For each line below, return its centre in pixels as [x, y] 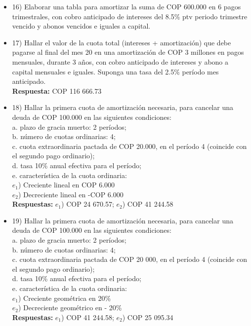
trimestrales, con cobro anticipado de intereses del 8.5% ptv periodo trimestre [130, 16]
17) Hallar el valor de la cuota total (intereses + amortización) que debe [122, 42]
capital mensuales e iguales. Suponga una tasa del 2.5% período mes [115, 71]
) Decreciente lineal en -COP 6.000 [71, 194]
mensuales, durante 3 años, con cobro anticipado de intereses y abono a [120, 61]
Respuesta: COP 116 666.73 [57, 91]
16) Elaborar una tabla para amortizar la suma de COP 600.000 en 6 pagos [126, 6]
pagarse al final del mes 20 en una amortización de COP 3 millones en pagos [128, 52]
